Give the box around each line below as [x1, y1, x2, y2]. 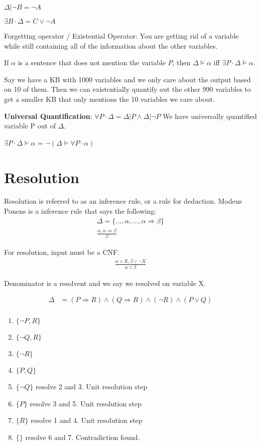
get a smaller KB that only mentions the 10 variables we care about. [4, 93, 215, 104]
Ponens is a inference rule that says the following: [4, 206, 157, 216]
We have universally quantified [163, 110, 257, 121]
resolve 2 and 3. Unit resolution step [35, 381, 148, 392]
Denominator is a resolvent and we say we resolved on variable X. [4, 277, 206, 288]
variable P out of [4, 120, 56, 131]
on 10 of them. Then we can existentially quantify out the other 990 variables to [4, 84, 251, 94]
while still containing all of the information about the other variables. [4, 40, 218, 51]
